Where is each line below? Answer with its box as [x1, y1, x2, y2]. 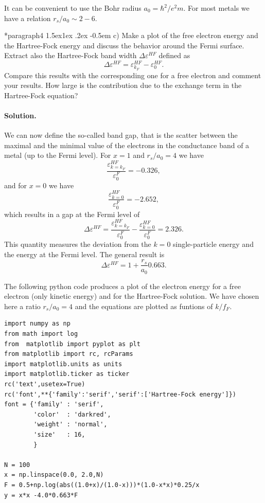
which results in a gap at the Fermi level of [4, 208, 140, 219]
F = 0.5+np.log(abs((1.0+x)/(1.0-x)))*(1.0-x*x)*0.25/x [4, 481, 200, 489]
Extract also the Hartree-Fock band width [4, 50, 137, 61]
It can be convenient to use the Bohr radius [4, 3, 142, 13]
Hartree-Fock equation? [4, 89, 78, 100]
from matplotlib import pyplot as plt [4, 340, 140, 348]
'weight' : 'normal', [33, 421, 108, 428]
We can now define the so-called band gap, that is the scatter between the [4, 130, 238, 140]
